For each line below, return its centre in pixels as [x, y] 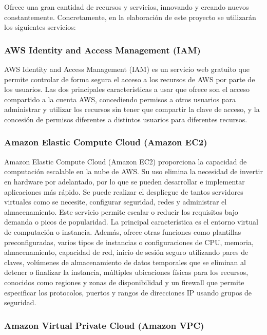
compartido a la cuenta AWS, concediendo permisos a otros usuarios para [120, 99]
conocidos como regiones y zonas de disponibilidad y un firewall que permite [124, 282]
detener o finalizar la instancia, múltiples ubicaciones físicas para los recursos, [126, 272]
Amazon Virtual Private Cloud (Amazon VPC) [104, 325]
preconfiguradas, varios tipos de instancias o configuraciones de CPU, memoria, [129, 242]
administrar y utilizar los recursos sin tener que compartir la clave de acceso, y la [132, 109]
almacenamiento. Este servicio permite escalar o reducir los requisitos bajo [121, 211]
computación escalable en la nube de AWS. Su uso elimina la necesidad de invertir [133, 171]
